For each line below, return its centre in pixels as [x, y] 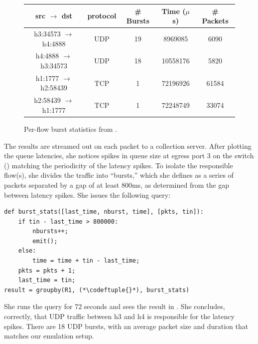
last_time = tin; [47, 280]
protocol [102, 16]
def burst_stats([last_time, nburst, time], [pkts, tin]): [104, 212]
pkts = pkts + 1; [47, 270]
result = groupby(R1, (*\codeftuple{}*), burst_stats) [97, 290]
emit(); [45, 241]
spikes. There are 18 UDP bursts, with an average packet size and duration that [126, 326]
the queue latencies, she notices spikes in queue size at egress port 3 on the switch [129, 156]
